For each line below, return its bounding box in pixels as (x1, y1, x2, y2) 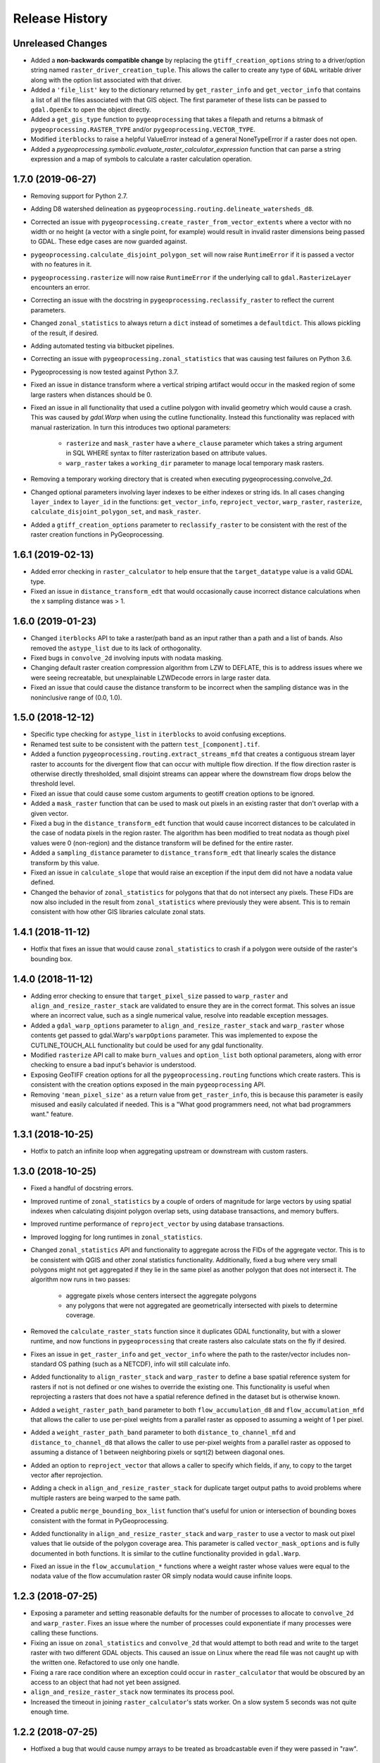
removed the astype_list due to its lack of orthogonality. (30, 644, 202, 652)
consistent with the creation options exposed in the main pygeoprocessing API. (30, 1080, 266, 1089)
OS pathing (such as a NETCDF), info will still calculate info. (58, 1360, 231, 1368)
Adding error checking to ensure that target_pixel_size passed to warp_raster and (30, 992, 289, 1000)
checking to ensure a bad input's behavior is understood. (30, 1061, 196, 1069)
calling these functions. (30, 1629, 99, 1637)
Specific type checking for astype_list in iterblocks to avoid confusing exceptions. (30, 730, 286, 738)
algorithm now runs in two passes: (30, 1275, 130, 1283)
